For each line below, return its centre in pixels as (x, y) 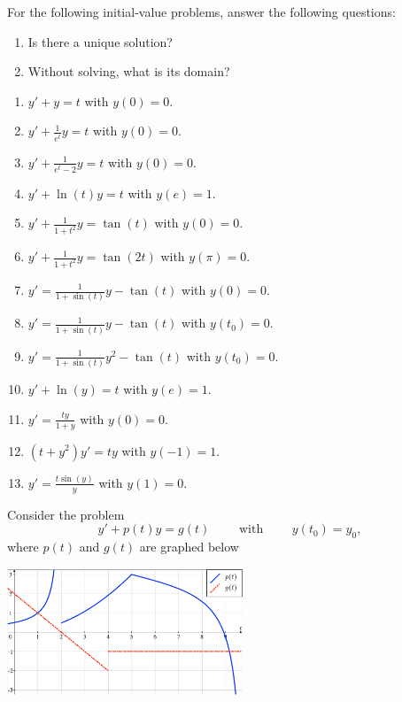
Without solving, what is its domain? (129, 71)
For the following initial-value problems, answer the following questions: (201, 12)
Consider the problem (66, 514)
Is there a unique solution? (100, 41)
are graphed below (189, 547)
